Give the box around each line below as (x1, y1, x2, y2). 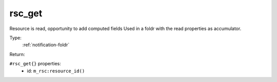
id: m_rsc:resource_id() (27, 68, 85, 74)
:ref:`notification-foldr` (22, 42, 70, 48)
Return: (9, 51, 25, 57)
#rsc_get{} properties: (9, 61, 62, 67)
